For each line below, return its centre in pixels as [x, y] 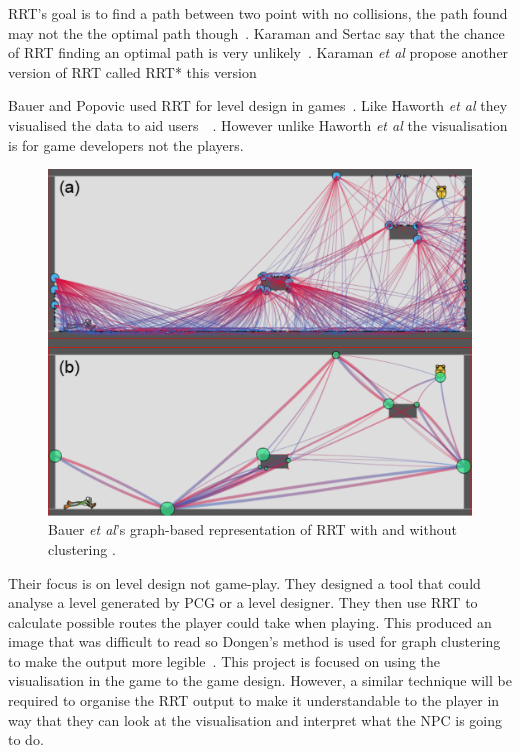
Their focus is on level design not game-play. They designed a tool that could [244, 582]
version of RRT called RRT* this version [132, 71]
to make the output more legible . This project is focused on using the [224, 660]
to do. [26, 739]
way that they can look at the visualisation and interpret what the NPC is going [255, 719]
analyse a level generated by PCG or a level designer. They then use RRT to [243, 602]
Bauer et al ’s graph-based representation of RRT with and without [252, 529]
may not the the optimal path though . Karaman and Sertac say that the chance [256, 32]
